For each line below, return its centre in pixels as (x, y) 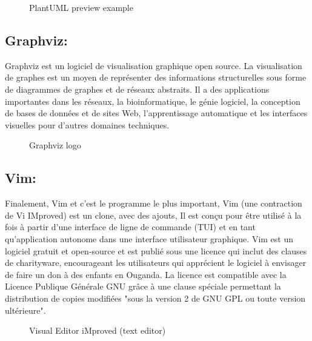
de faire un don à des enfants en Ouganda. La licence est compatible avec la (146, 274)
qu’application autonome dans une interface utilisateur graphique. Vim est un (149, 238)
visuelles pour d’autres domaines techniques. (87, 124)
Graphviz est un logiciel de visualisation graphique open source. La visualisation (154, 65)
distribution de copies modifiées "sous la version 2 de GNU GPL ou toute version (155, 298)
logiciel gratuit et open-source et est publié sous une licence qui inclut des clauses (156, 250)
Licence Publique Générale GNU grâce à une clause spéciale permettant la (143, 286)
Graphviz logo (55, 145)
